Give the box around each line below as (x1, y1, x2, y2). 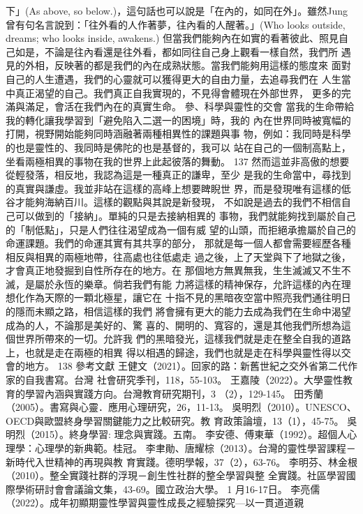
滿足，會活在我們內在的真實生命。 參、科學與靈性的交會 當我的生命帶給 (24, 99, 355, 114)
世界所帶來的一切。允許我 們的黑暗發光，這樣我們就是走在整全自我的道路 (15, 331, 351, 346)
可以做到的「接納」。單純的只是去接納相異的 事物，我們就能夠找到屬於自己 (15, 208, 356, 222)
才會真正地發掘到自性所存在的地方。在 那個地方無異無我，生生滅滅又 (6, 263, 322, 278)
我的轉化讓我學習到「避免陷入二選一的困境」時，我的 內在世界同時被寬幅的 (6, 112, 351, 127)
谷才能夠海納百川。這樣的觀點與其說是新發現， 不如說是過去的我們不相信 (6, 195, 341, 209)
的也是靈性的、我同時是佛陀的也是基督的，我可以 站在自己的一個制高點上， (6, 139, 351, 154)
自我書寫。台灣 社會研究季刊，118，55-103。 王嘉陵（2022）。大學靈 (24, 372, 333, 387)
